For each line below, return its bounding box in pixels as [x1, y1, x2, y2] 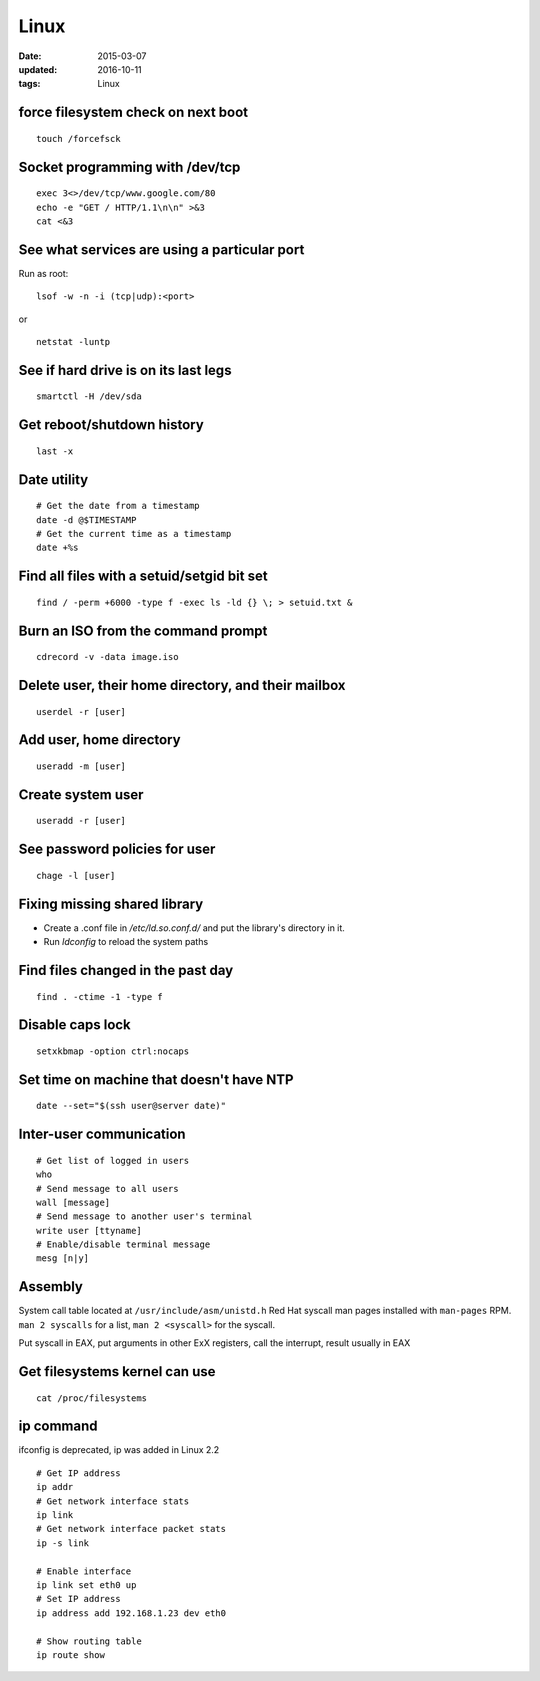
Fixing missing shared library [18, 895, 204, 912]
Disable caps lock [18, 1016, 132, 1034]
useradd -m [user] [36, 761, 127, 772]
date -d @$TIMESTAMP [36, 514, 137, 525]
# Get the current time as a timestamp [36, 528, 232, 539]
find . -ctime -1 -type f [36, 991, 164, 1002]
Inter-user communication [18, 1126, 186, 1143]
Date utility [18, 471, 89, 488]
